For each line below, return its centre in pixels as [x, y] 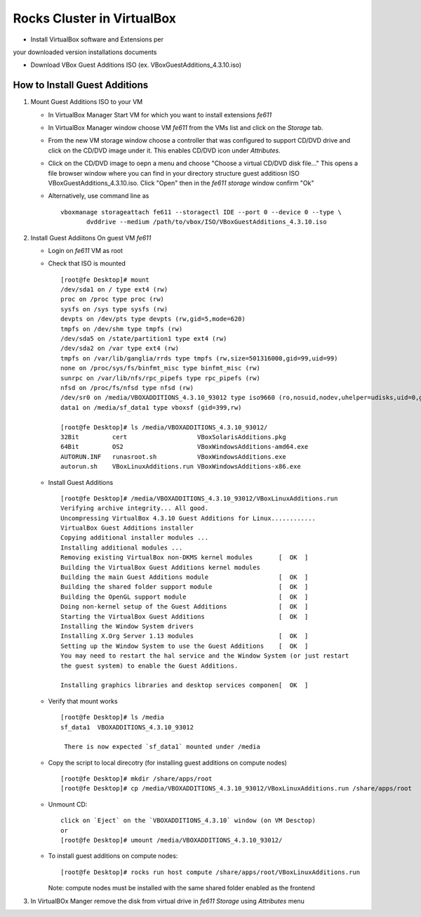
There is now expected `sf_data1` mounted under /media [162, 747]
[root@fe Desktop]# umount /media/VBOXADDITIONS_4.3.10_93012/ [172, 840]
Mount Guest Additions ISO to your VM [87, 102]
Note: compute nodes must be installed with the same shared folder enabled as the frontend [181, 888]
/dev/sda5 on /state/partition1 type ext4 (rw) [144, 339]
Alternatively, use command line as [99, 196]
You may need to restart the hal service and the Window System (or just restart [205, 656]
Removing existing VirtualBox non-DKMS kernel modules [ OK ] [185, 558]
